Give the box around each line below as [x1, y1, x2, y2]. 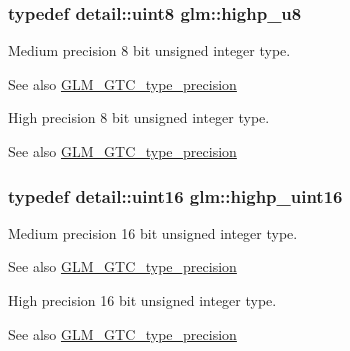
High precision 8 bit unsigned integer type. [8, 107, 270, 128]
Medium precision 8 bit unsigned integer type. [8, 40, 291, 61]
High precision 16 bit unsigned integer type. [8, 290, 277, 310]
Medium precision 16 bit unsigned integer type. [8, 222, 298, 243]
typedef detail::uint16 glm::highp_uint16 [8, 183, 343, 208]
